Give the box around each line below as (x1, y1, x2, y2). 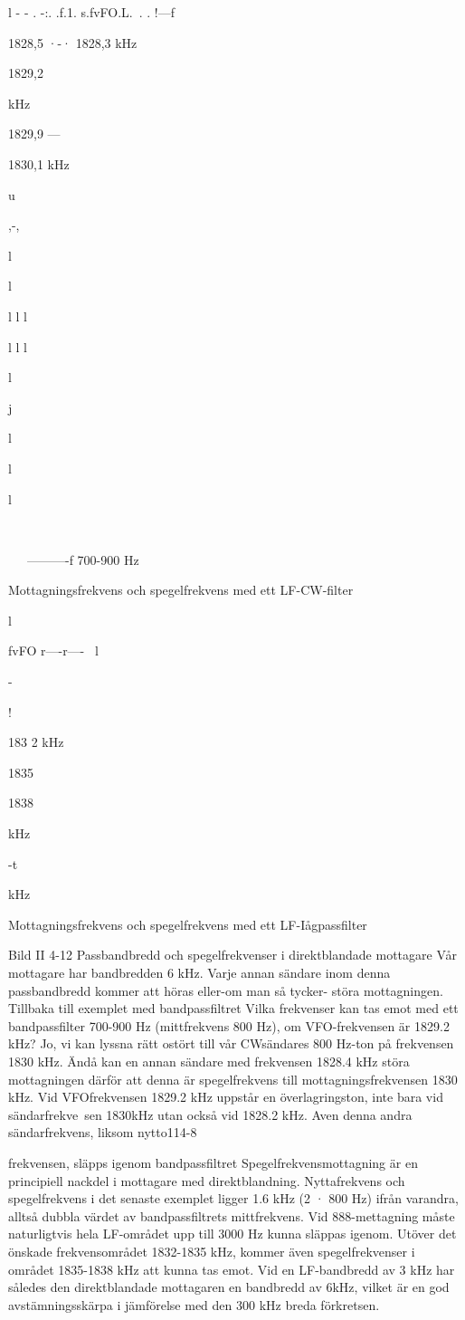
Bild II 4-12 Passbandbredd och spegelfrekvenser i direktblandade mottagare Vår (8, 945, 458, 964)
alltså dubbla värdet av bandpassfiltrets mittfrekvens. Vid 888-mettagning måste (8, 1206, 455, 1225)
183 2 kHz (8, 732, 64, 751)
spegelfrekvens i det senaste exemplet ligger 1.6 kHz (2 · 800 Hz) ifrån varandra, (8, 1189, 459, 1208)
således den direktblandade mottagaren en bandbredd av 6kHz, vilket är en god (8, 1277, 450, 1296)
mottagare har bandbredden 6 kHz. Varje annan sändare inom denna (8, 963, 391, 981)
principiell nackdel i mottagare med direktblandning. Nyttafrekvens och (8, 1171, 405, 1190)
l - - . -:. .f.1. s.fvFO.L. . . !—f (8, 3, 176, 21)
